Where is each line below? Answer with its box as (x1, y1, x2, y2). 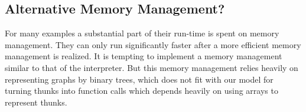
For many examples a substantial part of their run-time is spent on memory (5, 27, 279, 39)
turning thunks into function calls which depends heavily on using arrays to (5, 84, 278, 97)
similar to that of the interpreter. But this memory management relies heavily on (5, 61, 298, 73)
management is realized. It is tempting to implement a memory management (5, 50, 282, 62)
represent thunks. (5, 96, 67, 108)
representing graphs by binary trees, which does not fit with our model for (5, 73, 274, 85)
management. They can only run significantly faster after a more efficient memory (5, 38, 301, 50)
